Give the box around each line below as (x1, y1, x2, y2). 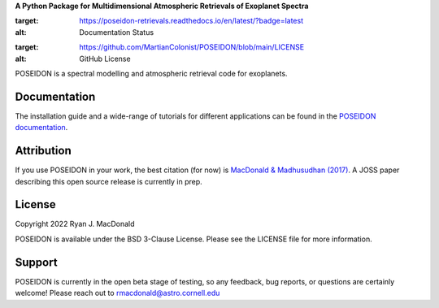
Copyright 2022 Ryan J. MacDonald (15, 219, 135, 229)
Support (15, 255, 58, 269)
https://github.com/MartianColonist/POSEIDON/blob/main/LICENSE (79, 42, 305, 52)
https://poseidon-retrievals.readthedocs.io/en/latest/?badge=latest (79, 16, 304, 26)
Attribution (15, 144, 72, 158)
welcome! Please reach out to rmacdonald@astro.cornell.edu (15, 288, 220, 298)
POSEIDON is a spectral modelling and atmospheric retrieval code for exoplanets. (15, 68, 288, 78)
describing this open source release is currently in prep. (15, 176, 202, 186)
